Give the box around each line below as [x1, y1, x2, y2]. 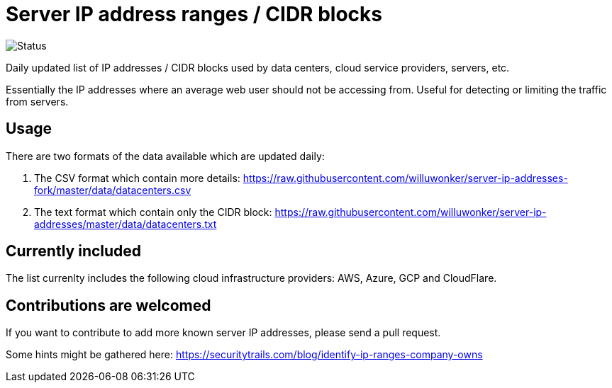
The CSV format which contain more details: [34, 171, 240, 184]
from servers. [6, 95, 69, 108]
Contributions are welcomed [6, 296, 211, 314]
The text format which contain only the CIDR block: [34, 205, 272, 218]
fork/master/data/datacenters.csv [34, 183, 191, 196]
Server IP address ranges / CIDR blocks [6, 2, 382, 26]
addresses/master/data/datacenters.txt [34, 217, 217, 230]
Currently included [6, 242, 142, 261]
